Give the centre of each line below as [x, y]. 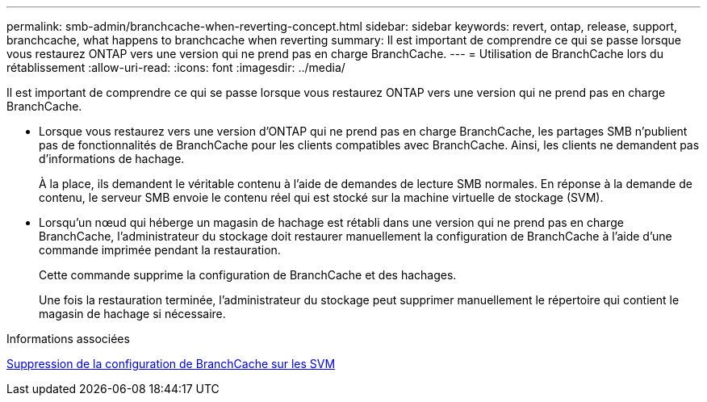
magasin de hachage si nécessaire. [132, 314]
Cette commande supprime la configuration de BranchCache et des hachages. [248, 275]
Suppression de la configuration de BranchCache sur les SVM [171, 364]
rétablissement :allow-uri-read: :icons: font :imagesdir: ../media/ [176, 67]
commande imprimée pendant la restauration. [160, 250]
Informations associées [68, 339]
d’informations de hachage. [112, 159]
